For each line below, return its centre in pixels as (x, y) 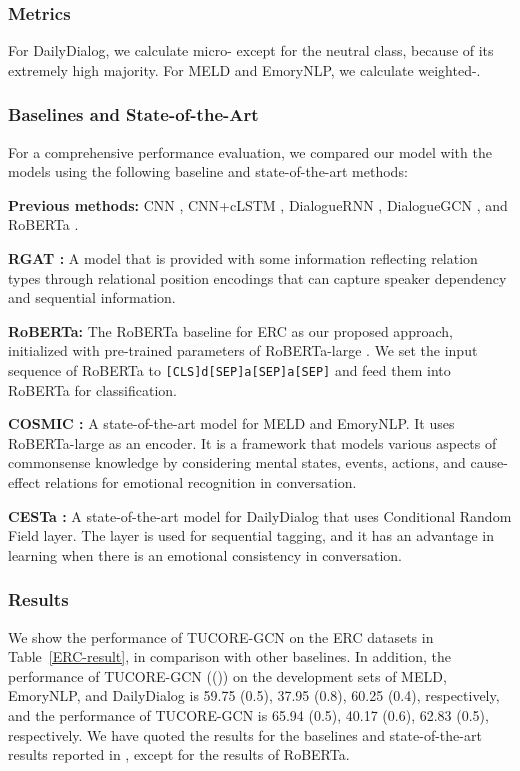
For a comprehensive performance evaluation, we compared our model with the (250, 151)
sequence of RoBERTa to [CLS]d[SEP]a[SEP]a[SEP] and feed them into (229, 369)
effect (24, 482)
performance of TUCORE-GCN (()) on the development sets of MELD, (227, 675)
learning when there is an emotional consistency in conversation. (205, 554)
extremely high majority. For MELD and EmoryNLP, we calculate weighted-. (244, 69)
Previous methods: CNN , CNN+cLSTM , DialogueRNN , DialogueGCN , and (258, 204)
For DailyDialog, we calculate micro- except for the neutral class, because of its (251, 50)
